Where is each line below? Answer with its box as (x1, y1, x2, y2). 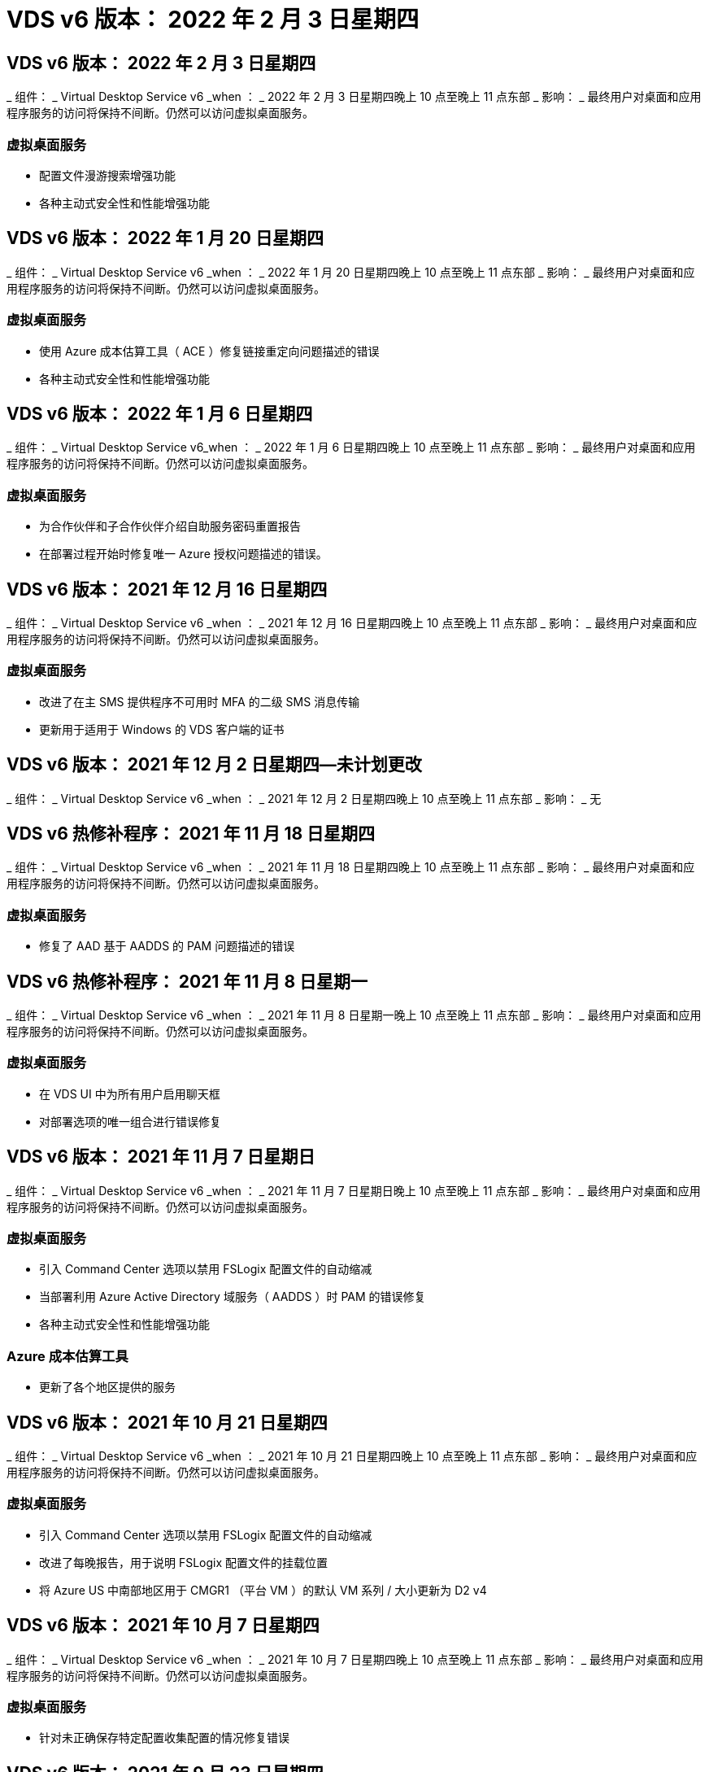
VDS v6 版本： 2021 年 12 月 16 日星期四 (7, 578, 328, 600)
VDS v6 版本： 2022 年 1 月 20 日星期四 (7, 228, 324, 249)
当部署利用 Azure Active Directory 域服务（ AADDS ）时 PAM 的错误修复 (39, 1290, 426, 1304)
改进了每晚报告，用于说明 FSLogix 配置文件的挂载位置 (39, 1555, 328, 1569)
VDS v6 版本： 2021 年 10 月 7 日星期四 (7, 1615, 320, 1636)
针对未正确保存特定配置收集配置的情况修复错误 (39, 1731, 289, 1745)
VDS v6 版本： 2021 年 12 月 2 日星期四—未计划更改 (7, 754, 422, 775)
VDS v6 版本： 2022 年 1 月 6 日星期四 (7, 403, 313, 424)
